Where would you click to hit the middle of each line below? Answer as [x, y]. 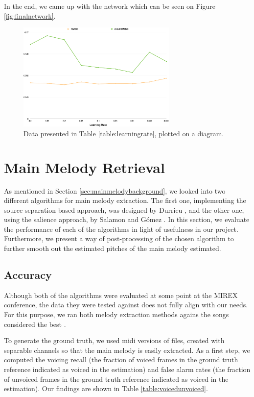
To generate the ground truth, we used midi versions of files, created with [114, 340]
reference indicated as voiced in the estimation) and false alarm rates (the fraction [127, 369]
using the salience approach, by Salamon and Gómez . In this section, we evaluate [127, 219]
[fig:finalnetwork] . [30, 15]
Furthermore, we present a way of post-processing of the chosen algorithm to [119, 238]
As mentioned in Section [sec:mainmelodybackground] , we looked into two [115, 190]
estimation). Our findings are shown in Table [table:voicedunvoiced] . [106, 388]
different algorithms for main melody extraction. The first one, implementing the [125, 200]
